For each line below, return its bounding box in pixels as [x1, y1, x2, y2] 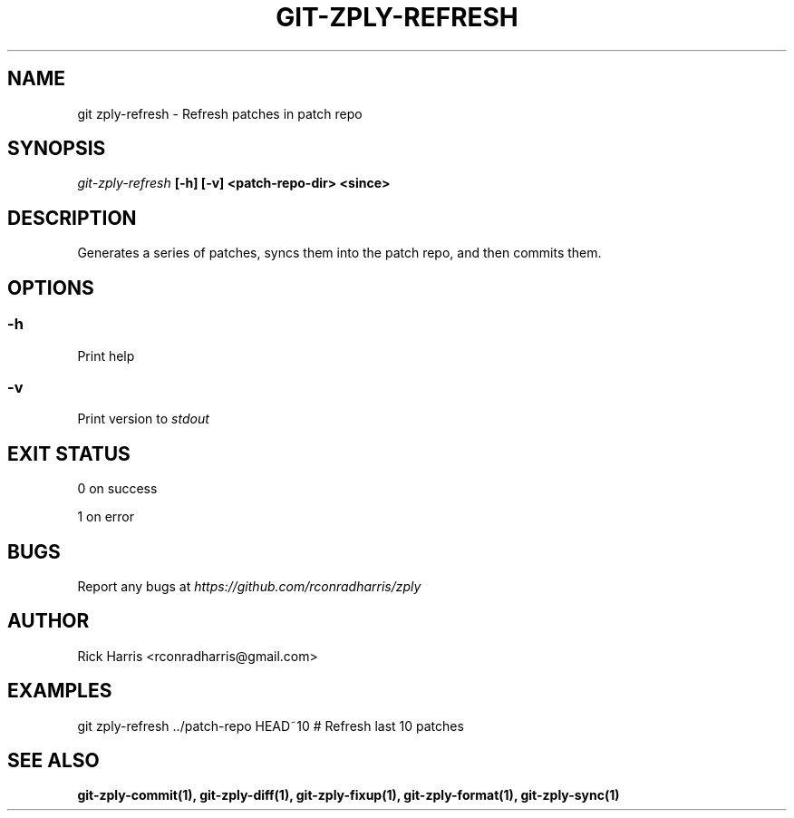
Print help [77, 347, 135, 364]
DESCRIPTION [7, 206, 137, 229]
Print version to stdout [77, 411, 209, 427]
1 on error [77, 509, 134, 525]
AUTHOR [7, 609, 90, 633]
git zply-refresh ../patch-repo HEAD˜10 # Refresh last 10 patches [77, 717, 464, 734]
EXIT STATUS [7, 442, 131, 465]
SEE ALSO [7, 749, 100, 773]
